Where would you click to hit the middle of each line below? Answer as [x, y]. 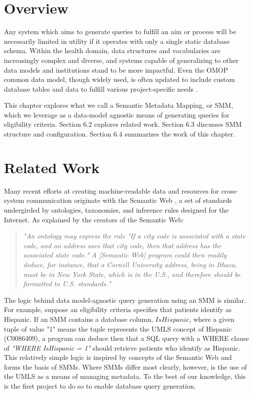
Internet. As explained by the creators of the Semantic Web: [94, 219]
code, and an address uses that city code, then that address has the [122, 245]
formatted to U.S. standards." [67, 284]
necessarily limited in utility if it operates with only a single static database [117, 41]
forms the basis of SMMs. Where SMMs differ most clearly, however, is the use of [126, 366]
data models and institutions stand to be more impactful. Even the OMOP [116, 69]
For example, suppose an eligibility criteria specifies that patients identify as [118, 309]
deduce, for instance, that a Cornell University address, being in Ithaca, [130, 264]
